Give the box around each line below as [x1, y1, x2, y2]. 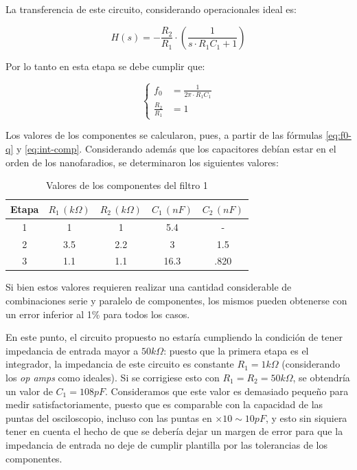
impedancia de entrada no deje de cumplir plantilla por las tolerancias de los [5, 438, 328, 451]
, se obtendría [292, 370, 350, 385]
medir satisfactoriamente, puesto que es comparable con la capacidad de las [5, 397, 323, 412]
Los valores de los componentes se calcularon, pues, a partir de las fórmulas [5, 128, 323, 142]
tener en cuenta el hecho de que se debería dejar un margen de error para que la [5, 424, 343, 438]
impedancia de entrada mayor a [5, 343, 139, 357]
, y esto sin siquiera [265, 410, 347, 425]
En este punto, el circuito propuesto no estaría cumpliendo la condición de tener [5, 330, 343, 344]
